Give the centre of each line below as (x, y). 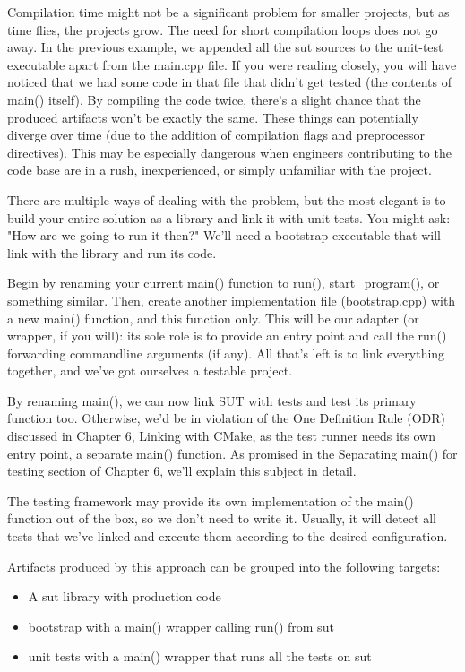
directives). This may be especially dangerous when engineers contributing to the (229, 152)
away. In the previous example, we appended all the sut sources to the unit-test (225, 47)
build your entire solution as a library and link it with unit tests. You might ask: (229, 217)
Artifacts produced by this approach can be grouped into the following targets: (224, 566)
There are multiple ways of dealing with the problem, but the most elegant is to (227, 199)
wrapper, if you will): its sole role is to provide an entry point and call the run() (227, 336)
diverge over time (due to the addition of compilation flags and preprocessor (216, 135)
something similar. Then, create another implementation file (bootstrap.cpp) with (232, 300)
